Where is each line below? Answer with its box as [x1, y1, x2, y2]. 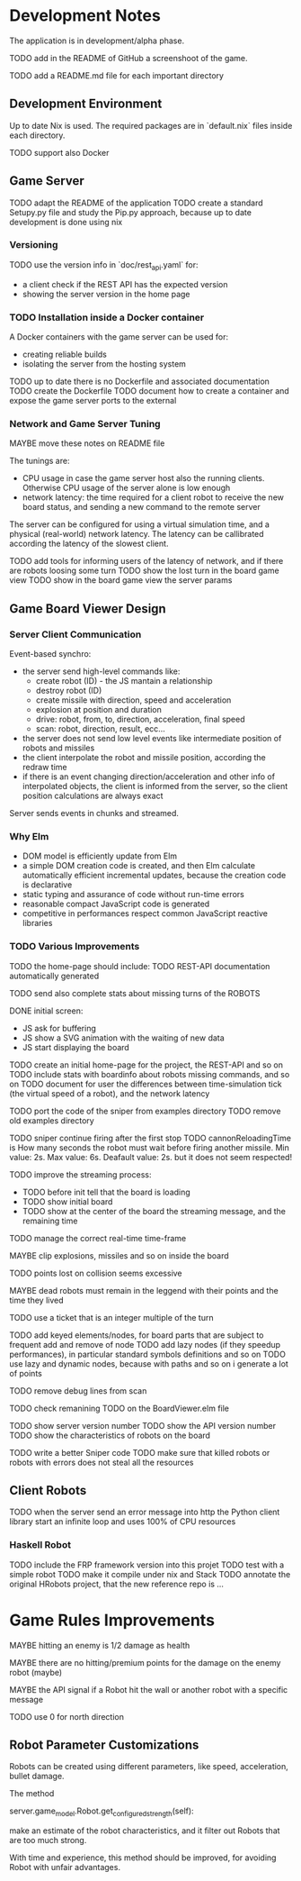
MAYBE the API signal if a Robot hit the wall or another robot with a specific [9, 1684, 288, 1695]
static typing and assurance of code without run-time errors [22, 889, 244, 900]
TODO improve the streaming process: [9, 1168, 152, 1180]
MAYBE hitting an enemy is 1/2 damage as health [9, 1640, 190, 1650]
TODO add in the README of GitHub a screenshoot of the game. [9, 52, 249, 63]
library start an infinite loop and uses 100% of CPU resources [9, 1516, 236, 1527]
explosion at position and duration [35, 704, 162, 714]
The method [9, 1788, 55, 1799]
